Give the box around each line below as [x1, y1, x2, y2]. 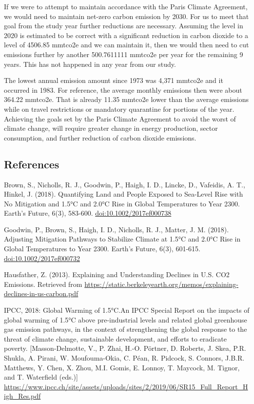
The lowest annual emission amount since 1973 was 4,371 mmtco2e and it [4, 75, 223, 85]
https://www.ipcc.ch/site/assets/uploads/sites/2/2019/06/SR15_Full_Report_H [4, 381, 248, 391]
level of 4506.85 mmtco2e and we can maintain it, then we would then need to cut [4, 40, 249, 50]
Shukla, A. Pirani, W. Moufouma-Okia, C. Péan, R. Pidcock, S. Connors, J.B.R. [4, 353, 245, 363]
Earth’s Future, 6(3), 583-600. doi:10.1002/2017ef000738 [4, 208, 172, 218]
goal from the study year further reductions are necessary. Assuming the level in [4, 20, 243, 31]
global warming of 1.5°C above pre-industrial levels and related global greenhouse [4, 314, 247, 324]
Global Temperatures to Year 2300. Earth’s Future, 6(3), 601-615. [4, 243, 200, 254]
